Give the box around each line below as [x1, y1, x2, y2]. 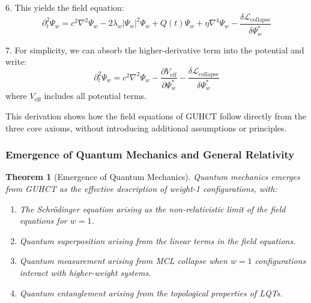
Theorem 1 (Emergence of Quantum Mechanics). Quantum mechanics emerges [5, 170, 300, 183]
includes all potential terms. [44, 89, 146, 102]
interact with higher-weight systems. [19, 266, 151, 278]
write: [5, 55, 27, 68]
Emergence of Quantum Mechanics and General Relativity [5, 147, 295, 162]
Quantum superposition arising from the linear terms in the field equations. [19, 234, 296, 247]
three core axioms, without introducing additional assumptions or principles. [5, 121, 287, 134]
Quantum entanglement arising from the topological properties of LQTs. [19, 286, 283, 299]
